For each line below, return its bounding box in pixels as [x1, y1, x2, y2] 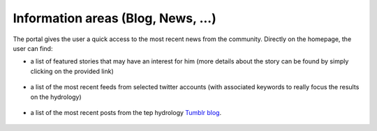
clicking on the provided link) [30, 67, 114, 75]
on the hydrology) [30, 93, 82, 101]
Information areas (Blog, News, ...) [13, 10, 216, 26]
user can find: [13, 44, 53, 52]
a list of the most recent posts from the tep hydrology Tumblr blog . [30, 108, 222, 116]
